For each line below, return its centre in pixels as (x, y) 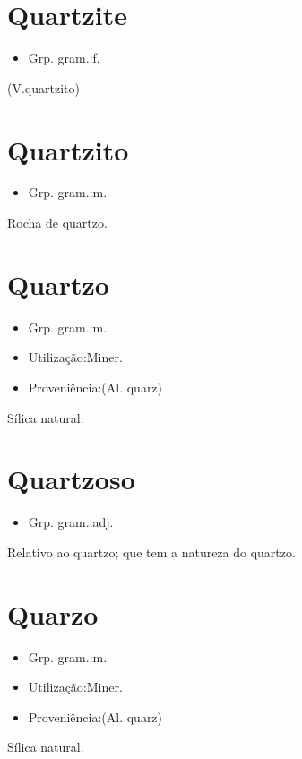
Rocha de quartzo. (57, 223)
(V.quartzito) (43, 87)
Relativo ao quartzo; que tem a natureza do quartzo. (151, 552)
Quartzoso (71, 479)
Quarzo (53, 613)
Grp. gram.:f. (64, 58)
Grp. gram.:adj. (71, 522)
